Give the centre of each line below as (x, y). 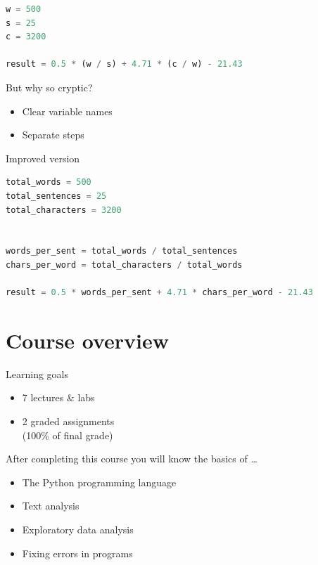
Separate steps (53, 135)
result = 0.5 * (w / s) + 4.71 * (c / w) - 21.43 (124, 64)
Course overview (88, 340)
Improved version (43, 158)
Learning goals (37, 374)
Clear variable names (67, 111)
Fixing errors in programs (77, 553)
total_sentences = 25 (56, 196)
